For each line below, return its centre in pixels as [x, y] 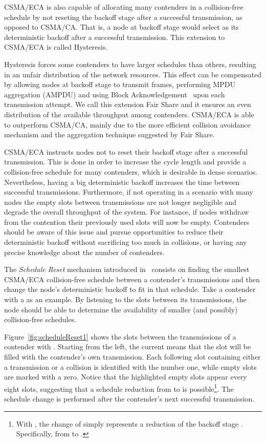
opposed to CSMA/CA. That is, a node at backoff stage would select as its [121, 27]
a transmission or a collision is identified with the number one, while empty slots [130, 366]
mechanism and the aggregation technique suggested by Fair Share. [109, 134]
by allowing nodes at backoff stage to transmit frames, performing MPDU [120, 84]
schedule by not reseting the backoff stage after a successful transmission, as [123, 17]
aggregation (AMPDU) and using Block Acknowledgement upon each [115, 94]
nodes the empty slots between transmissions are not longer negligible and [120, 202]
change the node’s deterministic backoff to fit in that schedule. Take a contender [130, 289]
